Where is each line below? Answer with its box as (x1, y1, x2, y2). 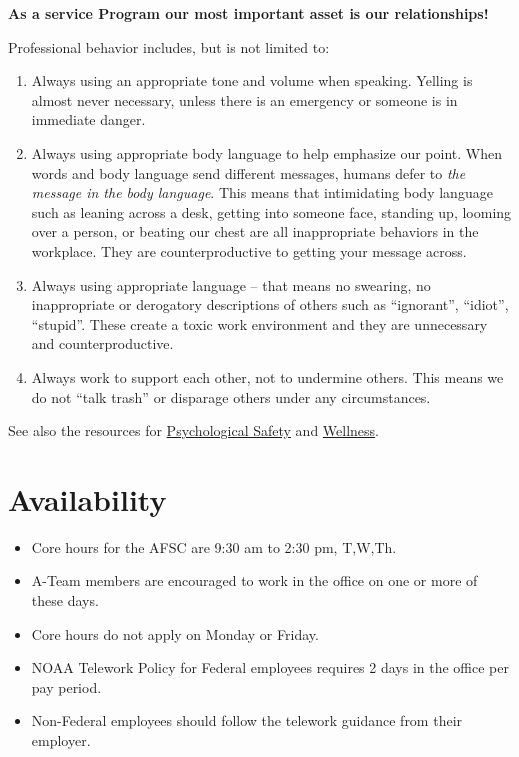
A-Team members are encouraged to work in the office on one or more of (31, 570, 478, 591)
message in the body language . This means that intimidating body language (31, 182, 493, 203)
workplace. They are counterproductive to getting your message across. (31, 240, 467, 261)
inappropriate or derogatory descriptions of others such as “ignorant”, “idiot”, (31, 294, 509, 315)
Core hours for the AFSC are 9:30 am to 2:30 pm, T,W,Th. (31, 536, 397, 557)
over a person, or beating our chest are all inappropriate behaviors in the (31, 221, 479, 242)
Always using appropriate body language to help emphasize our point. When (31, 142, 502, 163)
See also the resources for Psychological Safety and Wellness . (8, 420, 380, 441)
